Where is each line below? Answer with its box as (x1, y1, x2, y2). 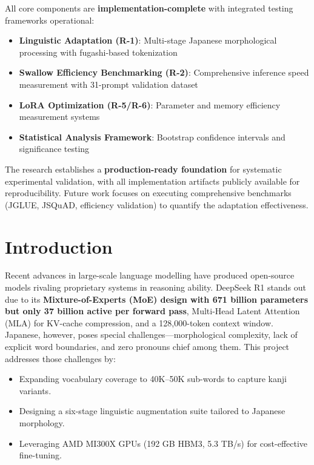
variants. (19, 384, 52, 397)
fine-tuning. (19, 449, 62, 461)
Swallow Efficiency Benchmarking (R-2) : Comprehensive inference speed (19, 66, 309, 79)
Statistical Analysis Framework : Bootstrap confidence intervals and (19, 130, 286, 143)
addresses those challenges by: (5, 352, 116, 364)
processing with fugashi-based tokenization (19, 45, 178, 58)
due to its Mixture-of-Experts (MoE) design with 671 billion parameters (5, 292, 309, 305)
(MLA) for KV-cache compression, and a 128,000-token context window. (5, 316, 273, 329)
